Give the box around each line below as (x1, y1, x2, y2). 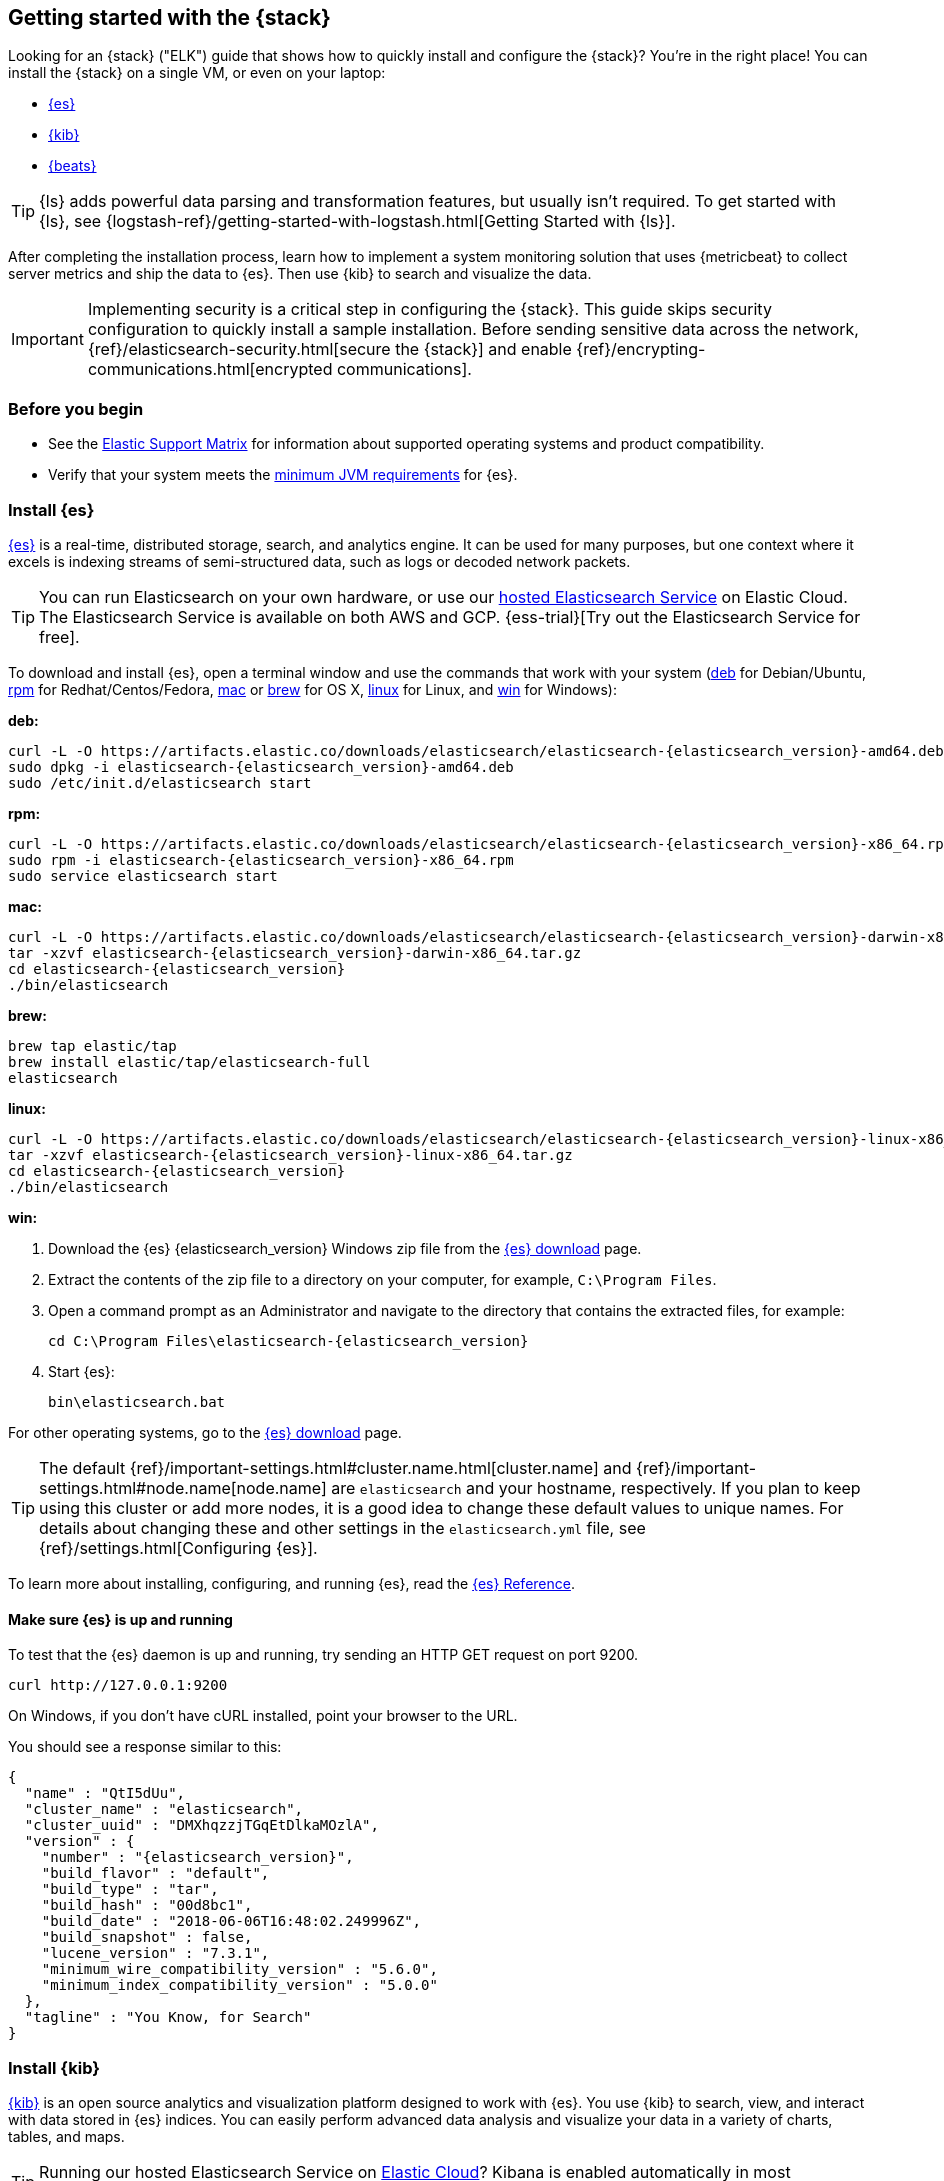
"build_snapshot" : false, (41, 1929, 253, 1946)
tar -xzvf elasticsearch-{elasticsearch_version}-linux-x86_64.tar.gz (8, 1146, 573, 1163)
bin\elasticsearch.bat (48, 1393, 226, 1410)
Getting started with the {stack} (8, 5, 331, 30)
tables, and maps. (8, 2127, 125, 2145)
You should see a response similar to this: (8, 1738, 282, 1756)
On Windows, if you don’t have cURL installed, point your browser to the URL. (8, 1707, 518, 1725)
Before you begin (8, 398, 144, 419)
